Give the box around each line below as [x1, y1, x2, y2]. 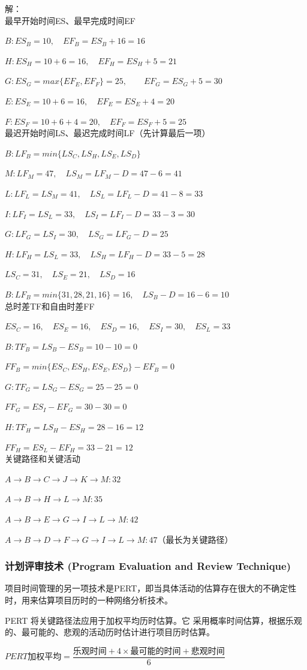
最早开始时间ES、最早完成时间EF [5, 14, 136, 26]
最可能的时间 [130, 647, 181, 656]
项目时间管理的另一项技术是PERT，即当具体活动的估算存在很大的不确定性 [5, 582, 297, 594]
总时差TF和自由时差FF [5, 299, 95, 312]
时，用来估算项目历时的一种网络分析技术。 [5, 594, 173, 606]
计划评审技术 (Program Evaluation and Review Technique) [5, 558, 291, 573]
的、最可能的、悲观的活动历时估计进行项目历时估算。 [5, 626, 215, 638]
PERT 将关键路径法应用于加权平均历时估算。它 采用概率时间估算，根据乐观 [5, 614, 302, 626]
